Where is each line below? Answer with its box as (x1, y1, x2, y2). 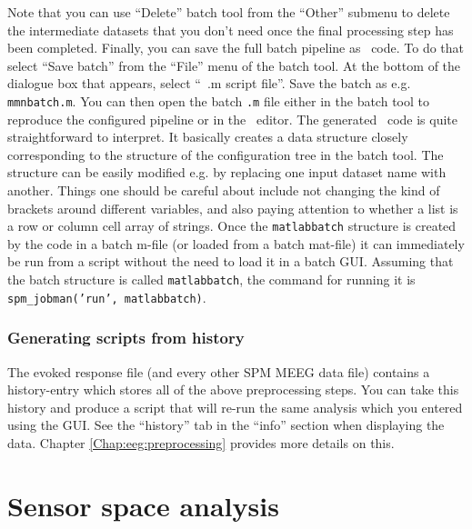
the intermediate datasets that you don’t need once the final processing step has (7, 20, 454, 39)
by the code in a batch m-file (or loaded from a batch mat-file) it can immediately (7, 234, 465, 253)
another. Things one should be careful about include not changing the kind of (7, 181, 440, 199)
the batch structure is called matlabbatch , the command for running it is (7, 270, 416, 289)
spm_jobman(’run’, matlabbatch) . (7, 287, 206, 306)
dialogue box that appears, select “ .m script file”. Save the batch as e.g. (7, 74, 411, 93)
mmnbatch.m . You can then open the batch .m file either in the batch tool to (7, 91, 429, 110)
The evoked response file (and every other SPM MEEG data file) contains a (7, 362, 430, 381)
